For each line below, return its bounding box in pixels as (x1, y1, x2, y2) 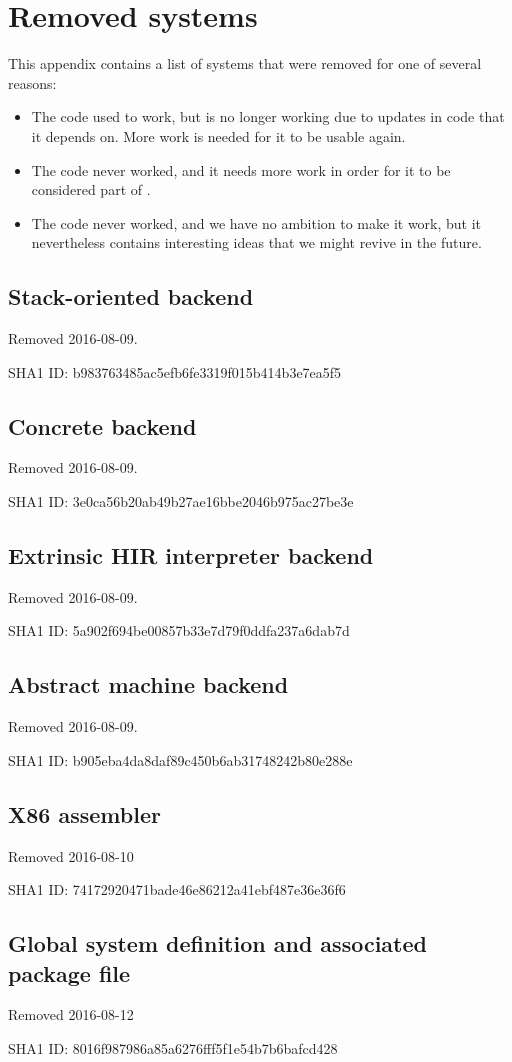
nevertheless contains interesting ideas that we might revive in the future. (31, 232, 482, 253)
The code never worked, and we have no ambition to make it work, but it (31, 212, 482, 233)
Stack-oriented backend (8, 281, 254, 312)
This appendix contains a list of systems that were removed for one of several (8, 53, 482, 74)
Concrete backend (8, 410, 197, 441)
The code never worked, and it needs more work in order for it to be (31, 159, 451, 180)
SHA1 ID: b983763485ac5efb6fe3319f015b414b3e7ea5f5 (8, 361, 342, 382)
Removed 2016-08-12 (8, 1004, 134, 1025)
